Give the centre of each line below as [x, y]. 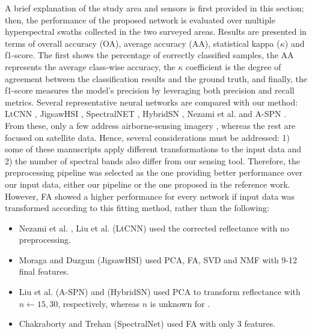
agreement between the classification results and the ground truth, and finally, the [156, 78]
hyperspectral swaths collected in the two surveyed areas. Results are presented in [156, 31]
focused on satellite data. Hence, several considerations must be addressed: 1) [147, 137]
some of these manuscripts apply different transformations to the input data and [153, 149]
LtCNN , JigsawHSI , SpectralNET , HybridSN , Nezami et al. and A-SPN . [146, 114]
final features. [44, 271]
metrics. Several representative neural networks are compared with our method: [151, 102]
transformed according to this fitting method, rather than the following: [137, 208]
